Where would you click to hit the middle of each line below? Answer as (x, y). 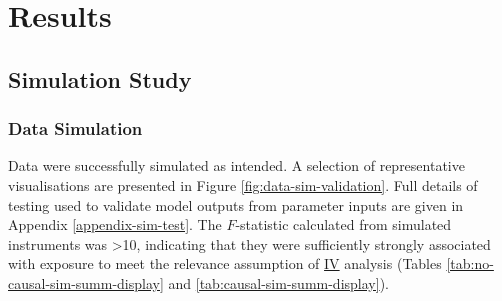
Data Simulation (75, 128)
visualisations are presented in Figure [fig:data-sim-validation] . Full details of (243, 184)
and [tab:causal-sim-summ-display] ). (278, 282)
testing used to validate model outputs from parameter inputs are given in (236, 204)
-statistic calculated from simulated (343, 224)
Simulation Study (100, 78)
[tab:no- (470, 263)
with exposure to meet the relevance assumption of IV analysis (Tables (225, 263)
